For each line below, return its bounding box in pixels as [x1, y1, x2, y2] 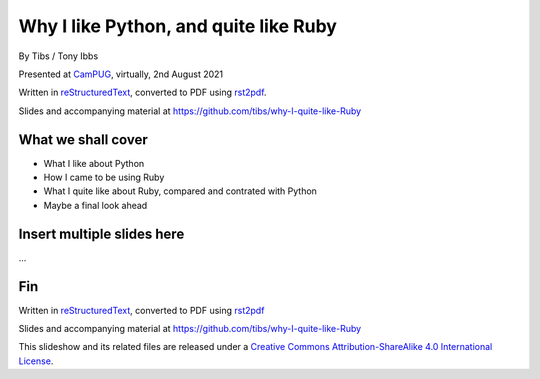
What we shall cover [18, 131, 149, 148]
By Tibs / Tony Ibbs [18, 50, 99, 62]
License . [18, 355, 54, 367]
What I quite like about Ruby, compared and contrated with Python [43, 185, 317, 197]
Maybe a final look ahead [43, 199, 148, 211]
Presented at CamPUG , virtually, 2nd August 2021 [18, 68, 224, 80]
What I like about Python [43, 157, 145, 169]
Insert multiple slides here [18, 225, 185, 242]
